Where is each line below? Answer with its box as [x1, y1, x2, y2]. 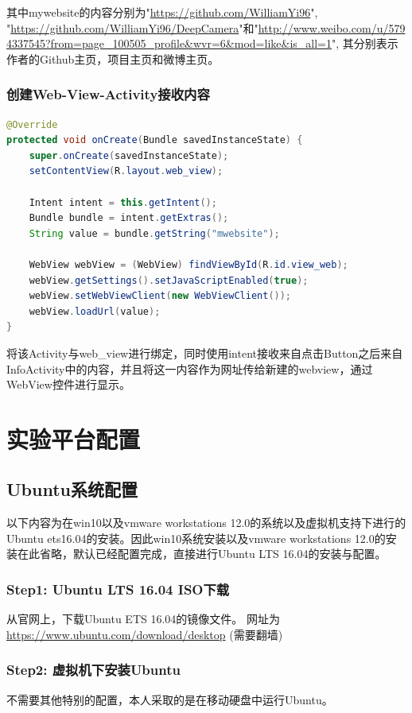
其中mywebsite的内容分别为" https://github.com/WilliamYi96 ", [6, 4, 318, 20]
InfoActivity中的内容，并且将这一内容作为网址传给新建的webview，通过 [6, 360, 373, 377]
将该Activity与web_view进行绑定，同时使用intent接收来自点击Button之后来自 [6, 344, 403, 361]
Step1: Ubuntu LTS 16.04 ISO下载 [6, 579, 230, 599]
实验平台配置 [6, 422, 141, 455]
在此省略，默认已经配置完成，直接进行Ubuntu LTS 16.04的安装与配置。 [17, 545, 387, 562]
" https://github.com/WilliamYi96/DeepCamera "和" [6, 19, 258, 36]
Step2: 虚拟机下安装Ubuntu [6, 660, 181, 680]
